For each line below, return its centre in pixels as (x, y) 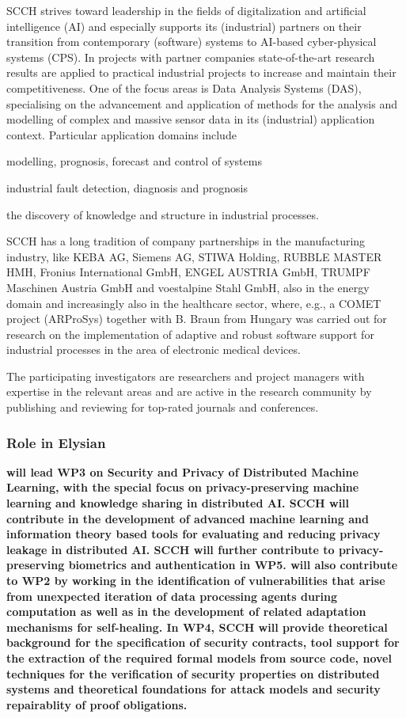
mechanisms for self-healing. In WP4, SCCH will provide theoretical (197, 627)
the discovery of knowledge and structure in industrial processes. (163, 214)
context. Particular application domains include (121, 134)
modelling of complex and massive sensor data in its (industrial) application (191, 119)
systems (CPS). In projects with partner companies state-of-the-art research (191, 57)
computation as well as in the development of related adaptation (186, 612)
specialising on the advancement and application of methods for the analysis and (202, 103)
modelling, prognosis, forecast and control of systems (134, 161)
